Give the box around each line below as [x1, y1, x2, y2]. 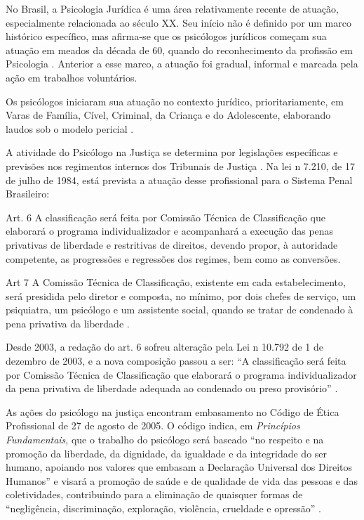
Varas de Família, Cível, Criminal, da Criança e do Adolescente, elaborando [6, 108, 331, 122]
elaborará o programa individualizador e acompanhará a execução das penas [6, 223, 334, 238]
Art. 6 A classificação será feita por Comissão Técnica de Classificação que [6, 209, 325, 224]
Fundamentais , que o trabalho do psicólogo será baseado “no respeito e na [6, 432, 324, 447]
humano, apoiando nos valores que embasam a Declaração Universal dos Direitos [6, 460, 353, 474]
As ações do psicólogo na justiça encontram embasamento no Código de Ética [6, 404, 339, 419]
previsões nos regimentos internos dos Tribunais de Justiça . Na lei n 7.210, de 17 [6, 158, 355, 173]
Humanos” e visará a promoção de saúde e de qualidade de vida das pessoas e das [6, 473, 358, 488]
